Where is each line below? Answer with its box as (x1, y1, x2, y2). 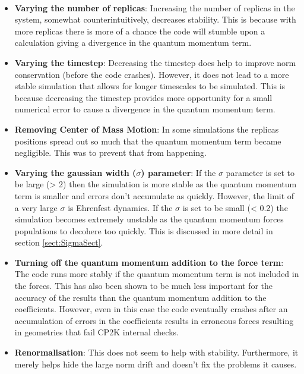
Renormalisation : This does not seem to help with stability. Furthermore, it (14, 346, 299, 359)
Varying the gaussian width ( (14, 166, 137, 178)
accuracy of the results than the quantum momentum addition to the (14, 291, 267, 303)
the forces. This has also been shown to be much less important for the (14, 279, 273, 292)
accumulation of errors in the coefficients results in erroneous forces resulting (14, 314, 294, 326)
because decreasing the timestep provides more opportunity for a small (14, 91, 273, 103)
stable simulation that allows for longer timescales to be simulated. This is (14, 80, 286, 92)
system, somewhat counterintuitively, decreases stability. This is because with (14, 13, 296, 26)
